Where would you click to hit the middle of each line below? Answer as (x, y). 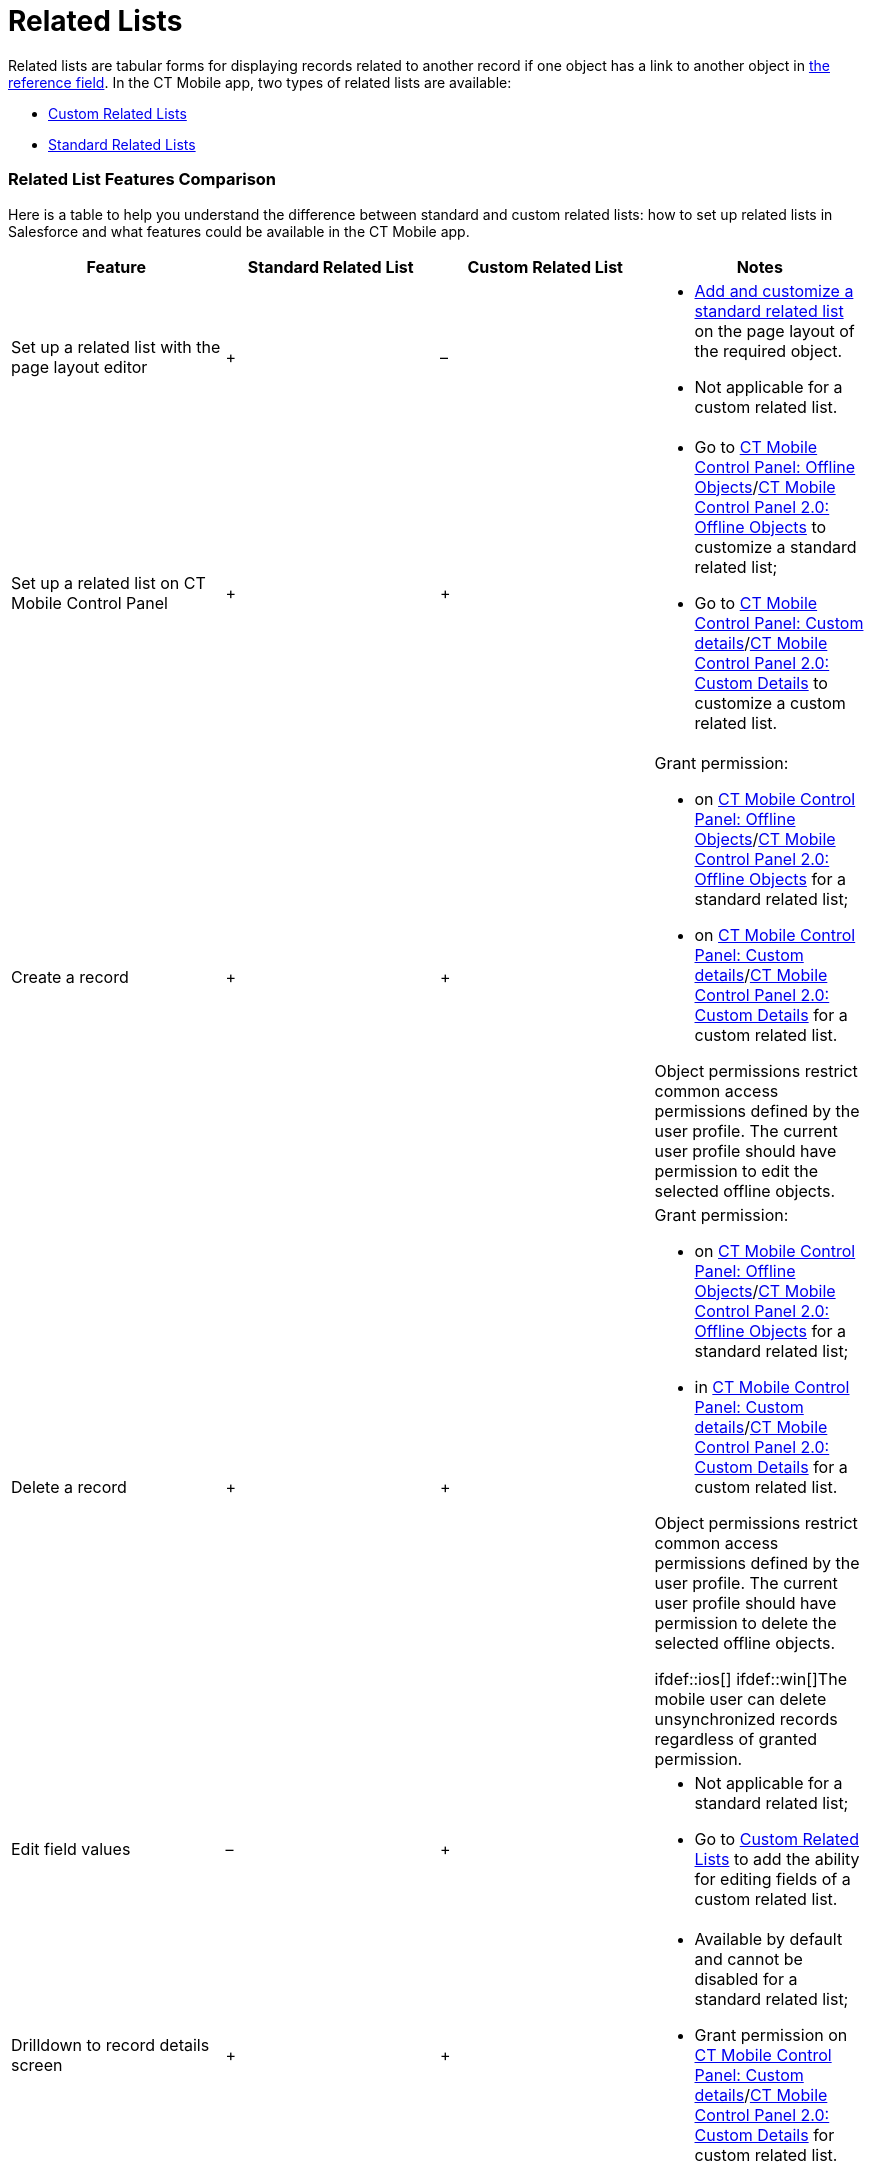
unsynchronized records (746, 1718)
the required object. (768, 350)
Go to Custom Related (776, 1838)
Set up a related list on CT (108, 582)
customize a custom (770, 702)
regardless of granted (736, 1738)
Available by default (768, 1938)
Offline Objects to (760, 526)
